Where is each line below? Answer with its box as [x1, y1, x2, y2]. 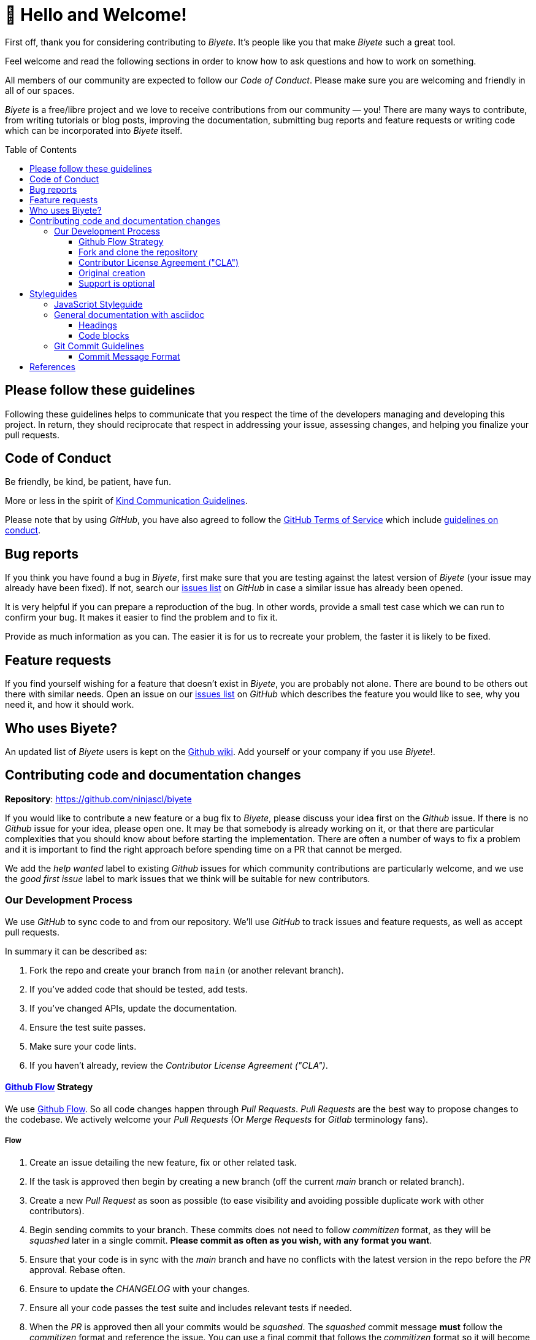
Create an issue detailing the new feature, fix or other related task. [29, 1156, 297, 1168]
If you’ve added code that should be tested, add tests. [29, 983, 248, 994]
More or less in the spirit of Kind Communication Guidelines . [5, 495, 248, 506]
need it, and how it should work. [5, 699, 134, 710]
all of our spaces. [5, 85, 75, 96]
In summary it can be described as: [5, 945, 147, 956]
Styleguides [29, 288, 77, 299]
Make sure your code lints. [29, 1040, 137, 1051]
